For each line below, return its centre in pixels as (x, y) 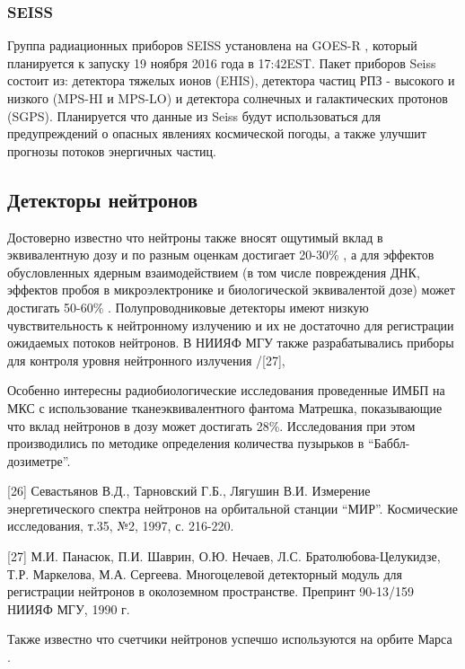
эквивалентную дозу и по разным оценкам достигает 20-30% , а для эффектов (221, 255)
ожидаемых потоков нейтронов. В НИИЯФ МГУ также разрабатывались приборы (231, 343)
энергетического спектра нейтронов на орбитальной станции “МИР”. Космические (233, 508)
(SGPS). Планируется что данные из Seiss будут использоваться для (194, 115)
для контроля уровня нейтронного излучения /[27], (146, 360)
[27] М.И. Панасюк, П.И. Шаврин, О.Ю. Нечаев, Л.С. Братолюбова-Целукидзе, (224, 556)
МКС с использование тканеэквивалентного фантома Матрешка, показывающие (225, 407)
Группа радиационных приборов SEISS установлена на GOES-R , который (212, 45)
